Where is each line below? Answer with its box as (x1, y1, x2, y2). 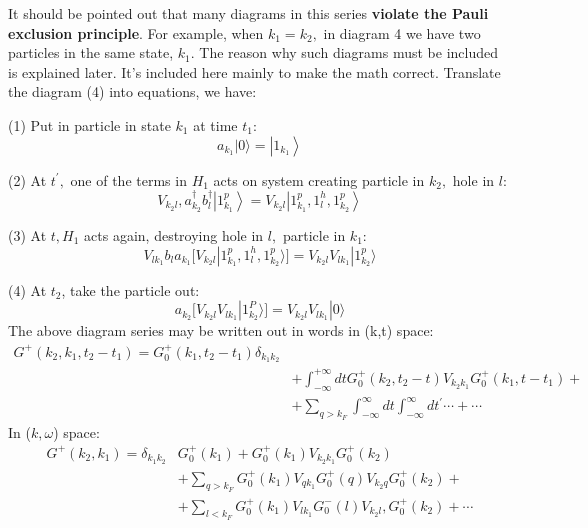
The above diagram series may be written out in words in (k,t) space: (8, 320, 434, 341)
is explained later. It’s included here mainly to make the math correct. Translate (8, 61, 501, 82)
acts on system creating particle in (213, 169, 425, 190)
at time (193, 114, 238, 135)
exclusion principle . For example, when (8, 22, 264, 43)
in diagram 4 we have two (323, 22, 481, 43)
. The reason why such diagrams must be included (190, 42, 498, 63)
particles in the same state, (8, 42, 174, 63)
